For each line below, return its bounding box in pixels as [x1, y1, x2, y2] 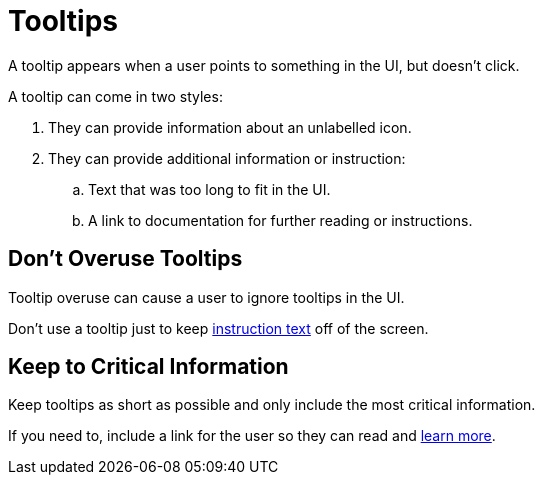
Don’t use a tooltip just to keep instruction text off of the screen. [8, 319, 429, 337]
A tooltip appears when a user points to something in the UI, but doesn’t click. [8, 56, 520, 74]
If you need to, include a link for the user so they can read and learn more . [8, 427, 496, 445]
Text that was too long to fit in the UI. [88, 180, 331, 198]
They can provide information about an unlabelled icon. [48, 118, 412, 136]
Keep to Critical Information [8, 354, 289, 380]
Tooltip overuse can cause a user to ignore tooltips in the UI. [8, 288, 405, 306]
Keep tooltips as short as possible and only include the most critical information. [8, 396, 536, 414]
